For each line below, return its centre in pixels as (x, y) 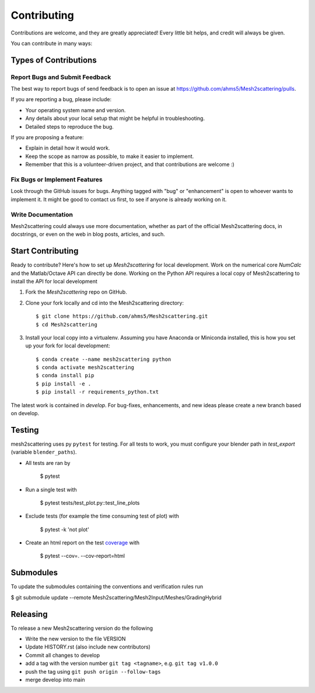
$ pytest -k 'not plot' (65, 529)
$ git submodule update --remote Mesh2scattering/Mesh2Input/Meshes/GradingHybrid (116, 597)
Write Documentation (42, 215)
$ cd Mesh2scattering (66, 324)
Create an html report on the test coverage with (83, 543)
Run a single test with (51, 489)
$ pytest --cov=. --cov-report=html (83, 556)
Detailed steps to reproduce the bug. (69, 126)
